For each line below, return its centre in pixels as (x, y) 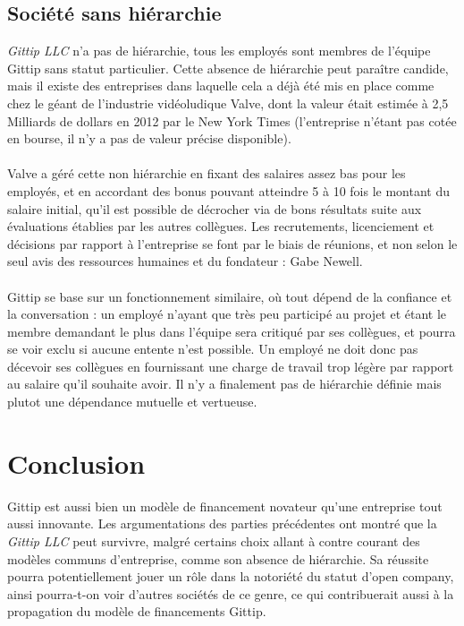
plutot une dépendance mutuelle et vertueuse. (132, 402)
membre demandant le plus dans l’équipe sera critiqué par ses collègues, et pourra (232, 331)
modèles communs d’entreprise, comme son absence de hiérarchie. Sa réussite (218, 558)
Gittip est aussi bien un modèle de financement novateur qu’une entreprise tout (225, 506)
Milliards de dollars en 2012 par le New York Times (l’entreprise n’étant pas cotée (232, 120)
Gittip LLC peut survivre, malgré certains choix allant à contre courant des (214, 540)
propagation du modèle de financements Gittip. (137, 611)
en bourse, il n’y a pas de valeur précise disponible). (149, 138)
